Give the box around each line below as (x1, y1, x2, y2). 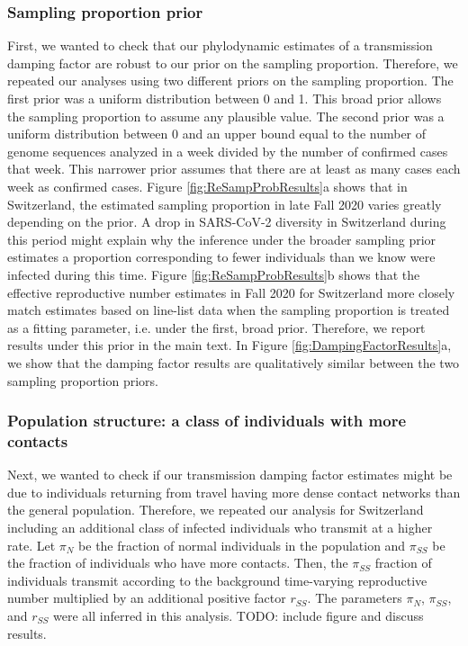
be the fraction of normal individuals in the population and (78, 535, 406, 554)
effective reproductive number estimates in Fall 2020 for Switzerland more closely (7, 283, 455, 301)
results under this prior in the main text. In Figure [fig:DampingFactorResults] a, (7, 336, 452, 354)
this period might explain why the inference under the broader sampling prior (7, 229, 436, 248)
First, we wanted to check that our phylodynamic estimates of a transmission (7, 36, 433, 55)
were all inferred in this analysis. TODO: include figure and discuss (53, 606, 424, 624)
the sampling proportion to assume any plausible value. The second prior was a (7, 106, 445, 125)
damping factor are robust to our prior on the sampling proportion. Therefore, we (7, 53, 458, 72)
